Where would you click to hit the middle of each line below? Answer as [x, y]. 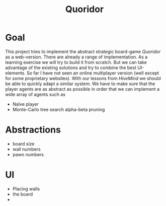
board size [23, 144]
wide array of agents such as [35, 94]
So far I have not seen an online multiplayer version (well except [93, 73]
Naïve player [25, 104]
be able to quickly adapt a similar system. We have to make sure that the [80, 84]
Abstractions [33, 130]
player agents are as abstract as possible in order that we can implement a [82, 89]
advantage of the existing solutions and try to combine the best [71, 67]
